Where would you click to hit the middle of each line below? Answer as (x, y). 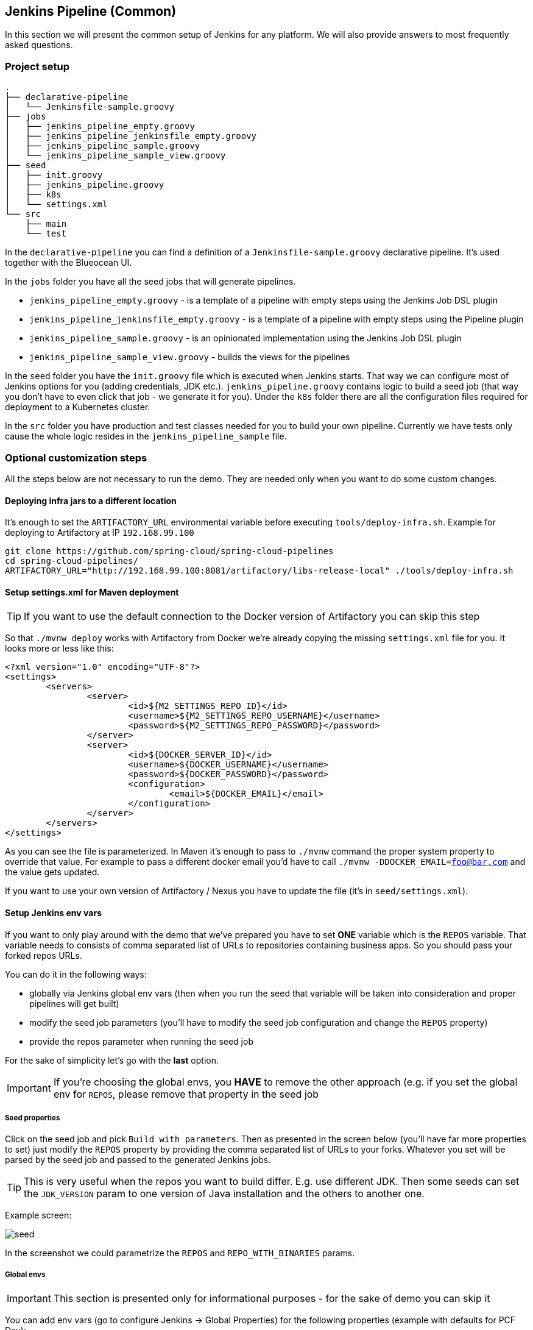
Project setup (37, 66)
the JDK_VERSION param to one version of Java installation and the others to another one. (224, 1194)
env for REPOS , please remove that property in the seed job (186, 1094)
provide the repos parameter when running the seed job (141, 1041)
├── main (46, 224)
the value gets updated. (52, 872)
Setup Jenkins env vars (53, 912)
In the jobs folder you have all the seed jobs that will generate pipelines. (150, 282)
